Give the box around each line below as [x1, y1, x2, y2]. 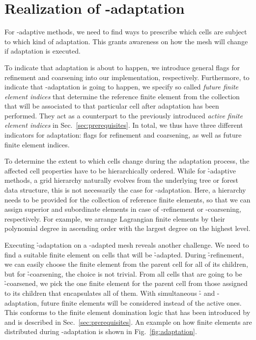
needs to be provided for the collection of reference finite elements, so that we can [4, 194, 251, 204]
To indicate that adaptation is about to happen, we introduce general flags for [4, 62, 240, 72]
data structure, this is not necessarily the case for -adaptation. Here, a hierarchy [4, 185, 246, 195]
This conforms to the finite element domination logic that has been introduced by [4, 307, 251, 317]
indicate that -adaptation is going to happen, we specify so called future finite [4, 82, 239, 92]
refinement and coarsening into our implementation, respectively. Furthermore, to [4, 72, 250, 82]
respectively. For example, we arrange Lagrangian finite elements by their [4, 213, 225, 224]
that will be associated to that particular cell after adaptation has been [4, 101, 219, 111]
